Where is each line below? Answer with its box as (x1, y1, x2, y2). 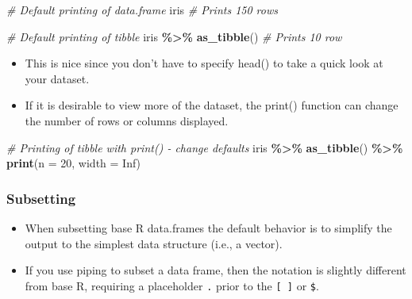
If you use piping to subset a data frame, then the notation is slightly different (25, 262, 406, 278)
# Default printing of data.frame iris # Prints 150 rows (6, 2, 278, 17)
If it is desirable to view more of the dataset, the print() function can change (25, 97, 399, 113)
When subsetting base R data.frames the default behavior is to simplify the (25, 219, 392, 236)
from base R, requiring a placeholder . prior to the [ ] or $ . (25, 277, 319, 293)
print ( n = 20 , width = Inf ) (6, 155, 141, 171)
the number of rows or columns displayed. (25, 112, 229, 128)
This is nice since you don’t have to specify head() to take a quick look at (25, 55, 383, 71)
